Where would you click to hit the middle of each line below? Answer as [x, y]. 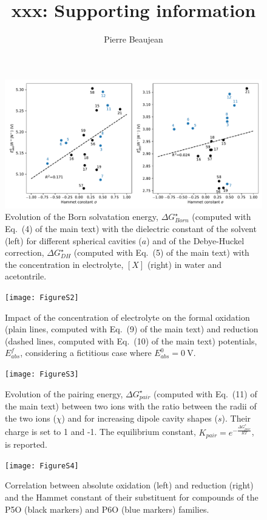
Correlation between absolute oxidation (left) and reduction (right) [129, 485]
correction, [25, 252]
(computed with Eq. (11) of [205, 393]
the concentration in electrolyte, [64, 264]
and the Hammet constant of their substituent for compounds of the [132, 497]
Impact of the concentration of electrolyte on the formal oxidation [127, 317]
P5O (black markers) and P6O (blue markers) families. [107, 509]
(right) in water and [184, 264]
